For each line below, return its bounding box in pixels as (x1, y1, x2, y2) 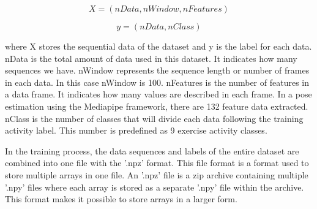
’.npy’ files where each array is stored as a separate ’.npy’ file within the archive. (5, 180, 304, 193)
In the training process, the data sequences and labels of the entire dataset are (5, 144, 299, 157)
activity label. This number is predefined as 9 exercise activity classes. (5, 124, 267, 137)
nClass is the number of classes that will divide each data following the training (5, 112, 304, 124)
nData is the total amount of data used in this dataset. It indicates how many (5, 51, 297, 64)
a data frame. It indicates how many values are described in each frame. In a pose (5, 88, 312, 101)
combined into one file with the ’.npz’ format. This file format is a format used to (5, 156, 309, 169)
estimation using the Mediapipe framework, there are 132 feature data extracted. (5, 99, 308, 112)
